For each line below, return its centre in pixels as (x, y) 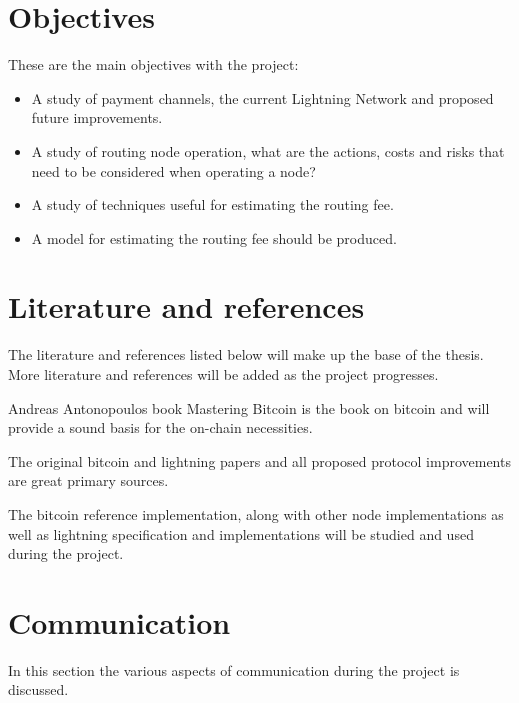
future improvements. (97, 117)
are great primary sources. (88, 480)
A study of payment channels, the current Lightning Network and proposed (262, 97)
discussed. (38, 689)
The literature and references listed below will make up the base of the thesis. (246, 354)
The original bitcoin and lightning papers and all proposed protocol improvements (259, 460)
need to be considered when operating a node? (173, 170)
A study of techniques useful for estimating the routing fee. (212, 204)
